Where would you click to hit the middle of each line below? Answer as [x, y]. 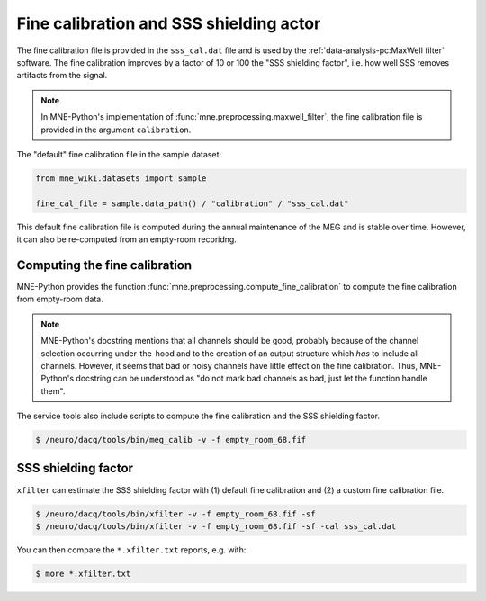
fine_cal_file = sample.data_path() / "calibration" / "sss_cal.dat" [192, 203]
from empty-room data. [60, 299]
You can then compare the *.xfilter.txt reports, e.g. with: [131, 550]
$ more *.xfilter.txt [83, 573]
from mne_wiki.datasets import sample [121, 178]
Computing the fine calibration [104, 265]
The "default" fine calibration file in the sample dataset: [119, 154]
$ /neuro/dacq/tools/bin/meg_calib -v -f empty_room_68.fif [171, 440]
